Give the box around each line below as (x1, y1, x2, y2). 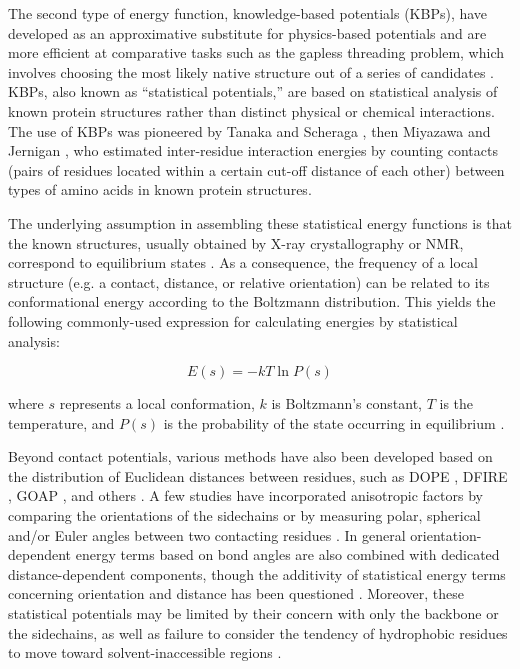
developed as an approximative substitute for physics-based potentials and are (8, 22, 487, 43)
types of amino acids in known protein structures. (8, 179, 312, 200)
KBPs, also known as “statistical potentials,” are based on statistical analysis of (8, 81, 498, 102)
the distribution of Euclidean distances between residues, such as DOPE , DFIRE (8, 465, 508, 486)
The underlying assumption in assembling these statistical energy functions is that (8, 212, 512, 233)
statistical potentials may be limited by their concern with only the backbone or (8, 603, 499, 624)
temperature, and (8, 412, 115, 433)
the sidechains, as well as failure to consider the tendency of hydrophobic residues (8, 622, 508, 643)
